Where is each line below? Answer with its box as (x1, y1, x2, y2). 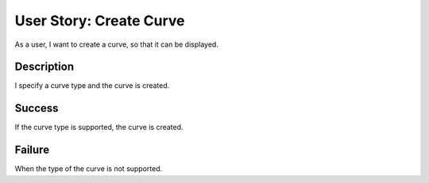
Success (14, 101, 59, 115)
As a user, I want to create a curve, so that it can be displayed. (14, 40, 218, 49)
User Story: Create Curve (14, 12, 185, 29)
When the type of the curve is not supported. (14, 164, 163, 173)
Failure (14, 143, 50, 157)
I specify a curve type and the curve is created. (14, 81, 170, 90)
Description (14, 60, 75, 74)
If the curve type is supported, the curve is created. (14, 123, 184, 132)
